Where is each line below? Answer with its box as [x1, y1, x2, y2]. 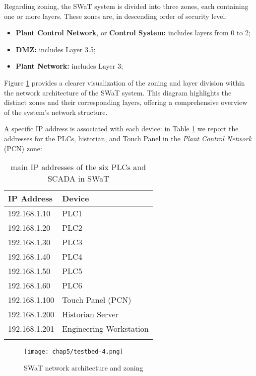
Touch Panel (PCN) [62, 294, 131, 306]
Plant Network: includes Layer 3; [15, 61, 123, 71]
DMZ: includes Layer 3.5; [15, 44, 96, 54]
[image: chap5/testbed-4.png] [24, 348, 124, 356]
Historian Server [62, 308, 119, 320]
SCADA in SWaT [47, 173, 109, 185]
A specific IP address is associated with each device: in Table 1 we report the [4, 123, 239, 134]
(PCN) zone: [4, 143, 42, 153]
